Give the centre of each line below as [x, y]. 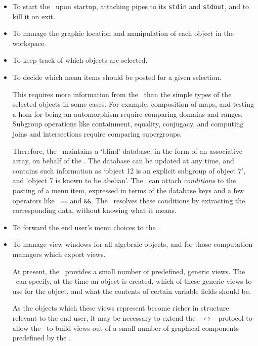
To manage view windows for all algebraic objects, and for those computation [133, 244]
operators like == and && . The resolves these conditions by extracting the [129, 200]
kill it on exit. [34, 16]
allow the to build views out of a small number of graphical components [125, 328]
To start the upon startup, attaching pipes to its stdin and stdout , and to [131, 6]
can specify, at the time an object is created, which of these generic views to [134, 281]
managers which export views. [59, 254]
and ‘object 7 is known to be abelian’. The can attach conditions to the [124, 180]
